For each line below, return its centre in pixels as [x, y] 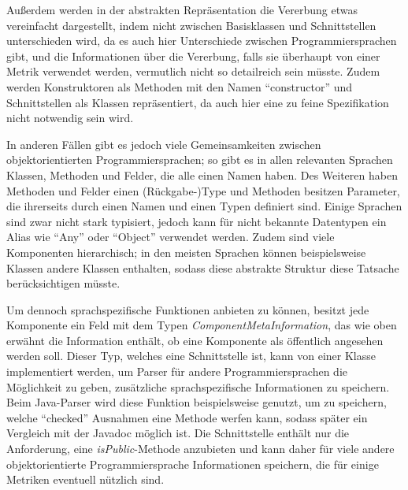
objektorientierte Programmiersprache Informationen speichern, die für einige [193, 464]
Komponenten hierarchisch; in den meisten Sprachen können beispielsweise [186, 252]
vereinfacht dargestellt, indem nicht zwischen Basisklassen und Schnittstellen [191, 25]
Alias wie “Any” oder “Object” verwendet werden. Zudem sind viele [171, 237]
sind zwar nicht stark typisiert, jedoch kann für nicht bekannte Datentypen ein [197, 221]
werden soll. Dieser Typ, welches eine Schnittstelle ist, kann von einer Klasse [191, 356]
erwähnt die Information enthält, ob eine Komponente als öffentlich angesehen [195, 340]
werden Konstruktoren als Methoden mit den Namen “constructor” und [180, 86]
